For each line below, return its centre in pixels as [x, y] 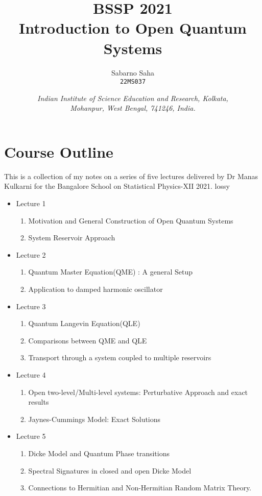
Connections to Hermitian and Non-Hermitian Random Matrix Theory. [140, 488]
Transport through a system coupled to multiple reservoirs [120, 357]
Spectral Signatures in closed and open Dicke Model [110, 470]
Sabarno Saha [133, 72]
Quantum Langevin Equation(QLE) [84, 323]
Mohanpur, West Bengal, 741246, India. [133, 108]
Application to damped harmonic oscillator [96, 289]
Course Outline [59, 151]
